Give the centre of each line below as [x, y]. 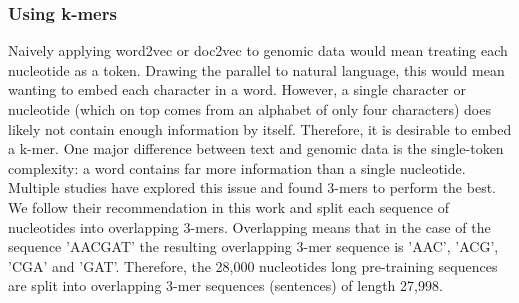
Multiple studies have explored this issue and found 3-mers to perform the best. [252, 187]
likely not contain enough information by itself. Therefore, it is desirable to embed [260, 128]
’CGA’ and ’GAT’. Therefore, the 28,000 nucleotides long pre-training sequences [253, 265]
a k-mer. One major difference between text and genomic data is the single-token [256, 148]
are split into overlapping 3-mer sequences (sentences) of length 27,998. [225, 285]
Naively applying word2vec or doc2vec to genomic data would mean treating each [258, 50]
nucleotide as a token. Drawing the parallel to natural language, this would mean [256, 69]
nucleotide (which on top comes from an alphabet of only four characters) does [249, 109]
